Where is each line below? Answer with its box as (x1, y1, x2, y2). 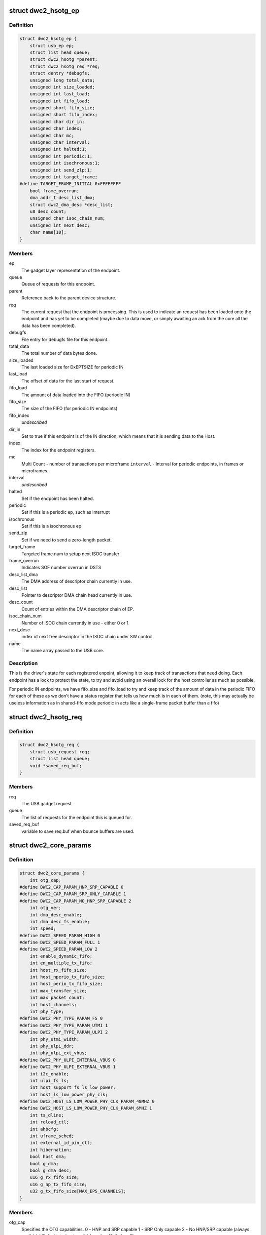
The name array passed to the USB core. (21, 648, 104, 654)
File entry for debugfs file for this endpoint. (21, 336, 109, 342)
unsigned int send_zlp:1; (30, 167, 93, 173)
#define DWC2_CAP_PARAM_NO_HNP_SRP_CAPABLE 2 (19, 898, 132, 904)
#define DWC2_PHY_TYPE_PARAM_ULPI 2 (19, 1029, 108, 1035)
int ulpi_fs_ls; (30, 1077, 69, 1083)
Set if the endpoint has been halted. (21, 495, 94, 501)
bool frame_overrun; (30, 188, 80, 194)
